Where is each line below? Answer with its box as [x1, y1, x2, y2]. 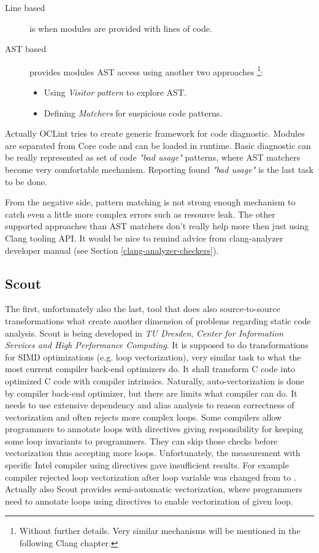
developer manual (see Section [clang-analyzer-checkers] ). [5, 243, 219, 256]
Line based [5, 1, 45, 13]
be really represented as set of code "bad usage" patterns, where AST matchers [5, 151, 301, 164]
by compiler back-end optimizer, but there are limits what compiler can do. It [5, 386, 298, 399]
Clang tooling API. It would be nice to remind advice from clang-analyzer [5, 231, 283, 244]
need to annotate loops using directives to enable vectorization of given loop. [5, 494, 293, 507]
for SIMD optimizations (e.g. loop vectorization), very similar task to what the [5, 350, 301, 363]
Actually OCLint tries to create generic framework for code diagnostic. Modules [5, 127, 305, 140]
